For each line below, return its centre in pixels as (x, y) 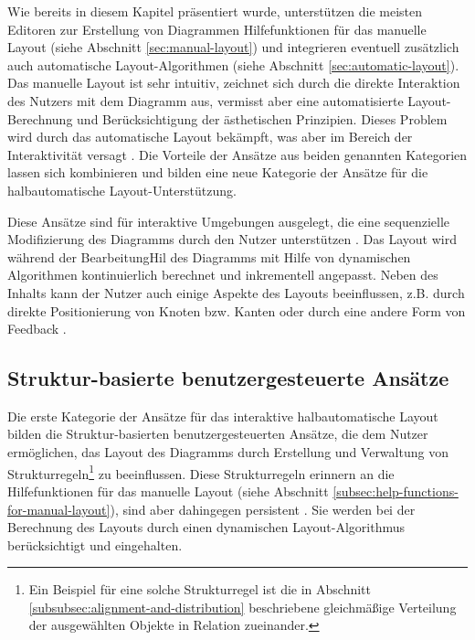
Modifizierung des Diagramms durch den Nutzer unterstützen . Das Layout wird (232, 239)
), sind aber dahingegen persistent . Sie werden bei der (263, 509)
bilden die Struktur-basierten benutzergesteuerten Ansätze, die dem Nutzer (218, 434)
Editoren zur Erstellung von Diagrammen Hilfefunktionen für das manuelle (217, 29)
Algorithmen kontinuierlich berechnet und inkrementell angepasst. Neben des (223, 275)
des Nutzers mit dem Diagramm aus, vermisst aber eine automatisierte (206, 100)
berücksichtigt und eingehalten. (95, 544)
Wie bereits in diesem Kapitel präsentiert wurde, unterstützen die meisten (215, 11)
